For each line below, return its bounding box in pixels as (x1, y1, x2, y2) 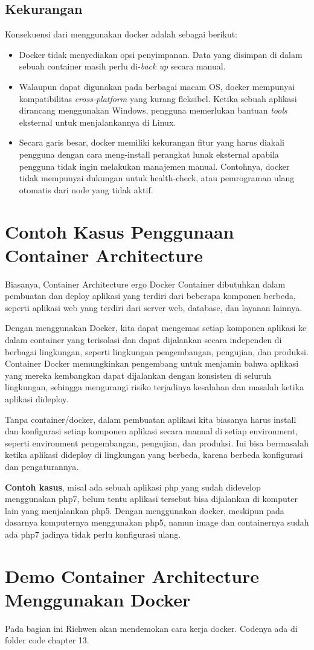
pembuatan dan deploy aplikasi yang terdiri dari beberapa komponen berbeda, (5, 289, 296, 302)
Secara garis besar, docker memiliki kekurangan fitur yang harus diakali (19, 136, 285, 149)
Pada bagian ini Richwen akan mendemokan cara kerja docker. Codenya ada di (5, 622, 298, 634)
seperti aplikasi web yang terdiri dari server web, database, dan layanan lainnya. (5, 301, 303, 314)
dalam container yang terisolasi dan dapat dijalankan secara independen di (5, 333, 282, 346)
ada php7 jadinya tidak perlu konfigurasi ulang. (5, 527, 181, 540)
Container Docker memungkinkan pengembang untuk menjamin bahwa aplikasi (5, 357, 299, 370)
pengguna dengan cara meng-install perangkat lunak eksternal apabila (19, 147, 279, 160)
